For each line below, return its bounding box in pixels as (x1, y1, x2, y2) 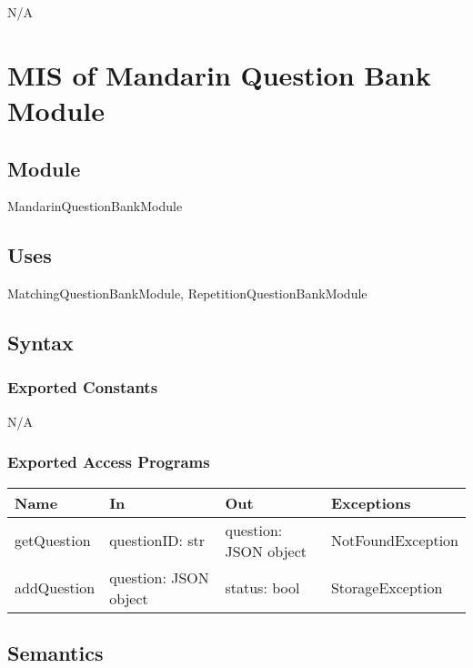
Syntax (7, 329, 74, 357)
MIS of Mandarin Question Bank (7, 56, 431, 93)
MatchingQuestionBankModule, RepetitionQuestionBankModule (7, 284, 367, 303)
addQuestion (15, 577, 96, 599)
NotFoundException (330, 530, 458, 552)
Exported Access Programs (7, 450, 210, 473)
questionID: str (109, 530, 206, 552)
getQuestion (15, 530, 91, 552)
